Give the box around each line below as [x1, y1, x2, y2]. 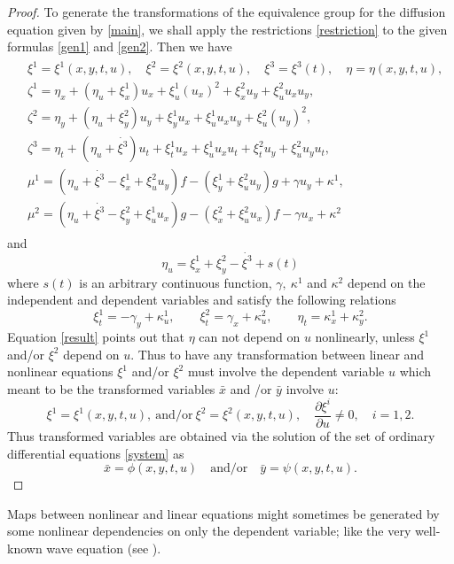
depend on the [347, 273, 426, 291]
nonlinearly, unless [315, 328, 415, 346]
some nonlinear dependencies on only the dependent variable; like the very [7, 522, 411, 540]
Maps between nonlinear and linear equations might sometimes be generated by [7, 504, 440, 522]
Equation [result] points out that [7, 328, 184, 346]
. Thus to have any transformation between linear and [130, 344, 425, 363]
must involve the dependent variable [187, 362, 385, 381]
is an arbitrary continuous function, [79, 273, 272, 291]
